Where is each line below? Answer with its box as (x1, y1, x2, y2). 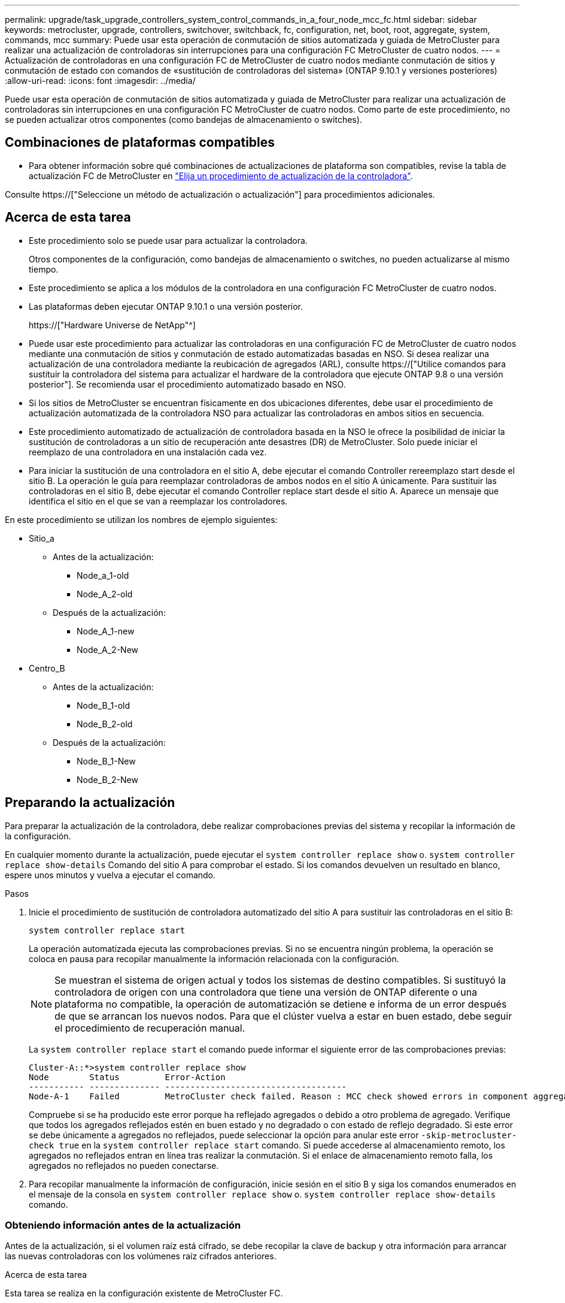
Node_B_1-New (77, 755, 136, 766)
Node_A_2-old (77, 588, 133, 599)
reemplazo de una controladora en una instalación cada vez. (29, 446, 267, 457)
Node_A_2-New (77, 644, 138, 655)
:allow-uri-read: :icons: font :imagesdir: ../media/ (5, 75, 196, 86)
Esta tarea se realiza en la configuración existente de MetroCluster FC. (5, 1288, 283, 1299)
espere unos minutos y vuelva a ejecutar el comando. (5, 869, 216, 880)
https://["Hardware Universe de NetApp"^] (29, 319, 196, 330)
